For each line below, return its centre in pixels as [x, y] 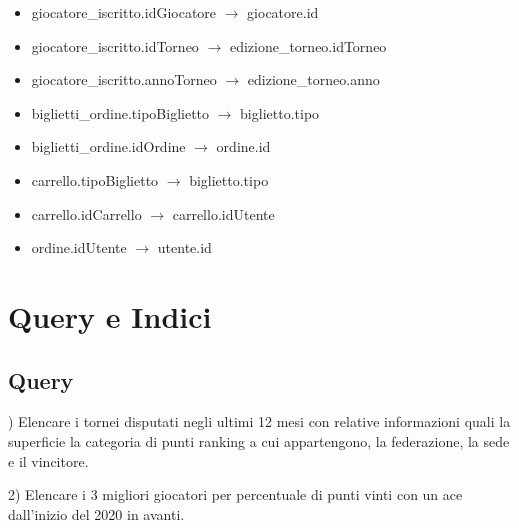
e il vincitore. [48, 460]
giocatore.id [283, 12]
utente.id [184, 247]
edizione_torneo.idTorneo [308, 45]
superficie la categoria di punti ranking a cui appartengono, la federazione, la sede [259, 440]
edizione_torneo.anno [313, 79]
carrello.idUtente [223, 213]
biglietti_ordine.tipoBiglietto [120, 112]
